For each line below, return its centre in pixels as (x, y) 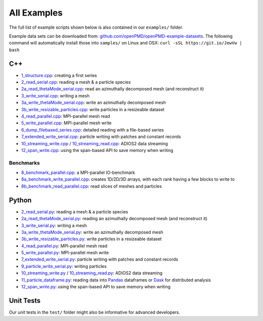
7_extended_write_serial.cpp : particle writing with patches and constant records (101, 137)
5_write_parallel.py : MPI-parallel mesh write (65, 253)
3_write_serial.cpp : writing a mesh (55, 95)
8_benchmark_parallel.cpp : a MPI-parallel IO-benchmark (78, 172)
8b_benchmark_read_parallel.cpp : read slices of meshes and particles (92, 186)
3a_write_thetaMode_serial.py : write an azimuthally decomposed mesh (92, 232)
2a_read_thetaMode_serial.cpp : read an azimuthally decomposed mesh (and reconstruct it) (113, 89)
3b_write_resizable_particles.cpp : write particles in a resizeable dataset (93, 109)
